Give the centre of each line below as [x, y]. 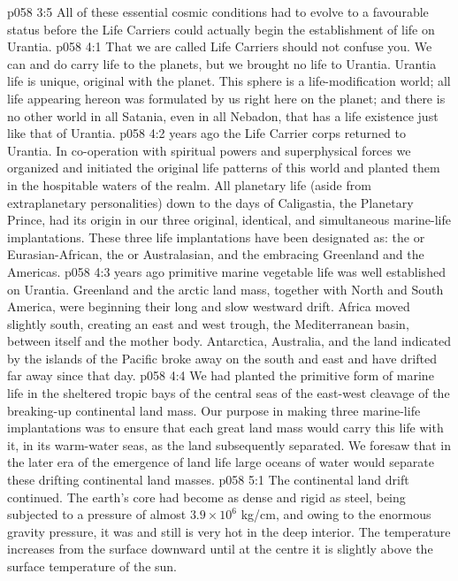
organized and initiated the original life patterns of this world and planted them [224, 168]
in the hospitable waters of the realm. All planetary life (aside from [189, 184]
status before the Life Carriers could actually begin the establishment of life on [221, 29]
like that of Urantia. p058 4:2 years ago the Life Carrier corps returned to [206, 133]
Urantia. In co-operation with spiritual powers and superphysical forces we [209, 150]
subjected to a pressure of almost [97, 514]
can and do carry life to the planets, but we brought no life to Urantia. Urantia [222, 63]
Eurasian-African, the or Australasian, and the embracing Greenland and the [216, 254]
